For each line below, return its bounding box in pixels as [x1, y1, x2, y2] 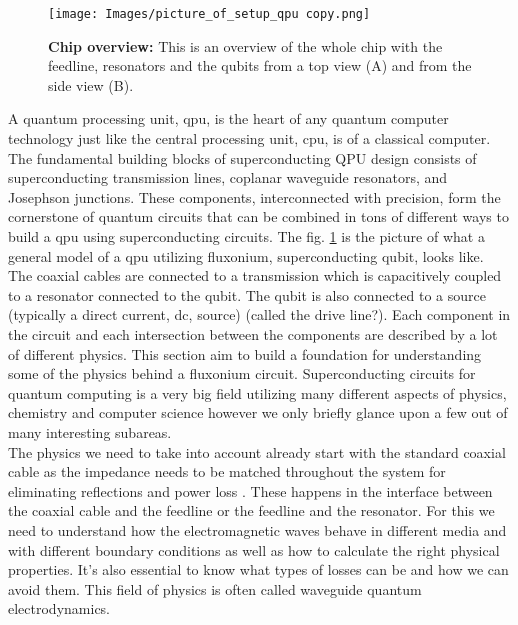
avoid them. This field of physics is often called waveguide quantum [8, 578, 422, 599]
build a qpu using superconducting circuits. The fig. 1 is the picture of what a [8, 226, 485, 246]
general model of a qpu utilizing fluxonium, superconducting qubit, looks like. [8, 245, 484, 266]
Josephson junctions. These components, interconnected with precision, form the [8, 186, 501, 207]
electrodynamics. [8, 598, 111, 619]
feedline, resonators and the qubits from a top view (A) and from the [48, 55, 472, 76]
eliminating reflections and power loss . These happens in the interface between [8, 480, 493, 501]
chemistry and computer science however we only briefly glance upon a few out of [8, 402, 508, 423]
